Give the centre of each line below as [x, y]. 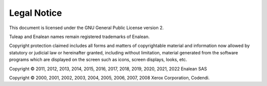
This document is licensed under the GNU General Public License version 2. [87, 28]
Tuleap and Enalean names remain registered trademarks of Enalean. [79, 37]
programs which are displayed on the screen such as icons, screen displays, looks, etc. [98, 60]
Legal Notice [36, 13]
